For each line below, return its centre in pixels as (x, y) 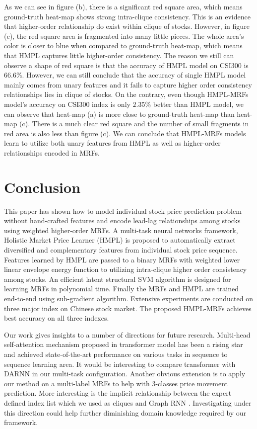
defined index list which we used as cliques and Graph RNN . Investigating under (128, 402)
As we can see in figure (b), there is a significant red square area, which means (123, 6)
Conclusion (42, 187)
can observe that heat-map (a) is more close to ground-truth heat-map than (119, 114)
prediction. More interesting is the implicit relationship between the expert (118, 393)
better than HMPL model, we (198, 104)
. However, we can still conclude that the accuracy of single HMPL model (134, 75)
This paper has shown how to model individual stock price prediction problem (123, 211)
